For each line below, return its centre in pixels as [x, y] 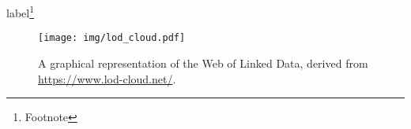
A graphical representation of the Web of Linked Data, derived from [203, 63]
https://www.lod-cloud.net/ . [107, 78]
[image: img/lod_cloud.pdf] [112, 38]
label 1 [21, 11]
